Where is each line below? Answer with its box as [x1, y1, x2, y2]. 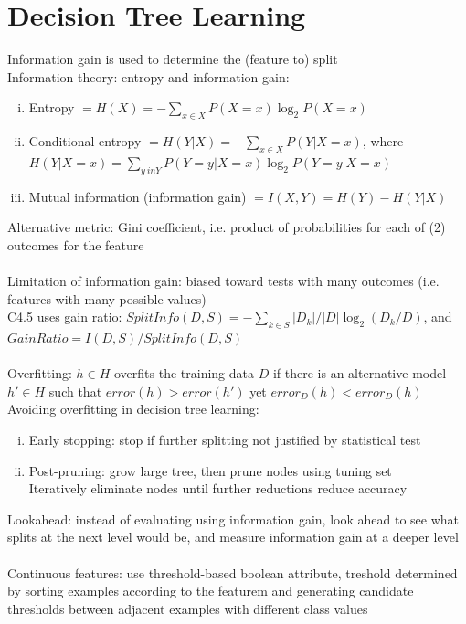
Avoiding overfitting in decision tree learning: [7, 399, 259, 418]
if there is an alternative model [272, 364, 447, 383]
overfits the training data [113, 364, 254, 383]
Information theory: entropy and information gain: [7, 67, 290, 86]
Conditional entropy [28, 132, 142, 151]
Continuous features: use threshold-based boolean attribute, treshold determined [7, 563, 458, 582]
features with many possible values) [7, 289, 207, 308]
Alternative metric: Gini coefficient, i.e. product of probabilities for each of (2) [7, 217, 446, 237]
